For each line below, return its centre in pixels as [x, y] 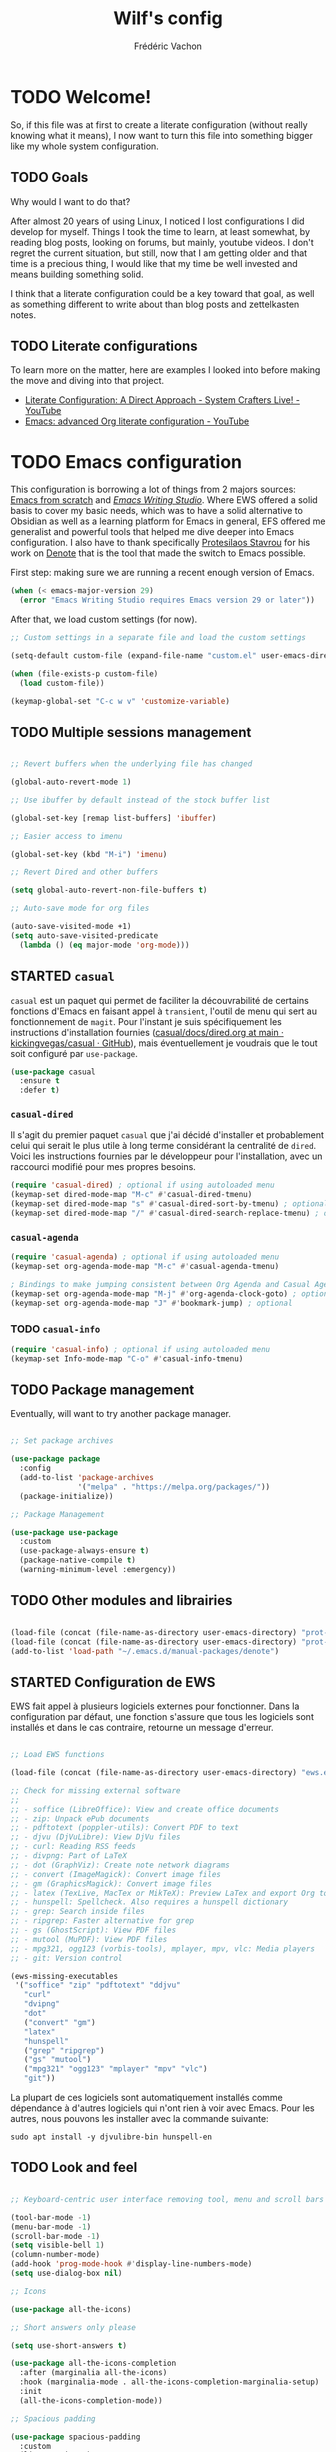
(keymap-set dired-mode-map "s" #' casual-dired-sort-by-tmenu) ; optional [169, 1204]
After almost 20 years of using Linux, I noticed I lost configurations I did [157, 221]
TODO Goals [49, 177]
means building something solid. [77, 274]
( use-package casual [53, 1072]
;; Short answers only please [73, 2327]
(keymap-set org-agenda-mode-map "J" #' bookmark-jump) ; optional [151, 1303]
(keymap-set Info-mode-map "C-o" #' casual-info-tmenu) [127, 1358]
